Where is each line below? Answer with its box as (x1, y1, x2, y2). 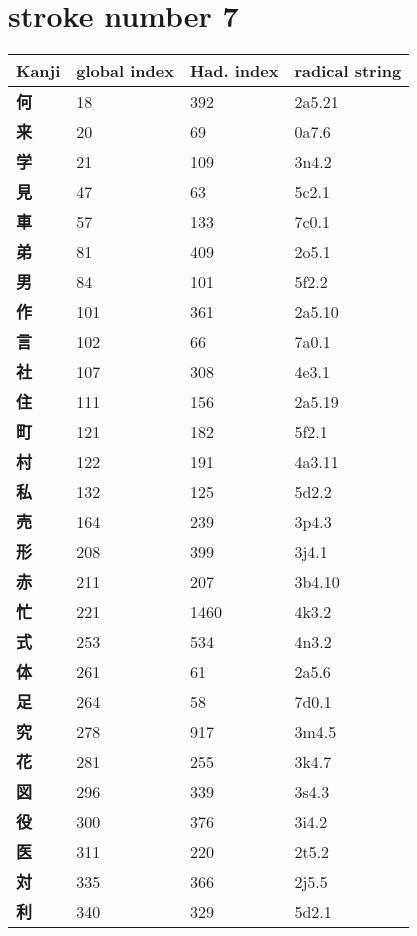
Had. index (189, 59, 279, 83)
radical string (294, 59, 402, 83)
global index (76, 59, 174, 83)
